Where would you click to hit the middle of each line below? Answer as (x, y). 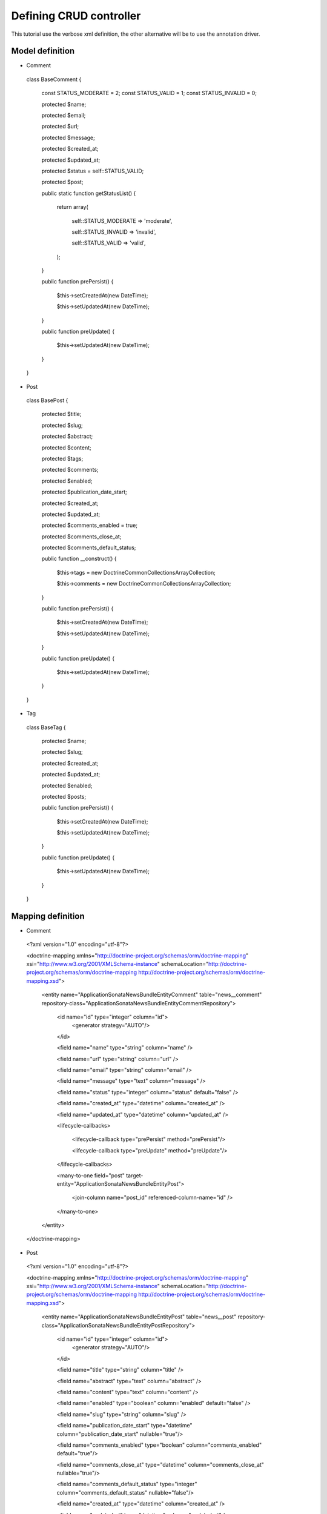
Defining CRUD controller (76, 16)
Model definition (43, 51)
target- (135, 1175)
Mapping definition (48, 916)
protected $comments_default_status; (89, 547)
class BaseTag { (46, 727)
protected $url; (60, 127)
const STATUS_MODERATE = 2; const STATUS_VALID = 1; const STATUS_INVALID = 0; (149, 93)
